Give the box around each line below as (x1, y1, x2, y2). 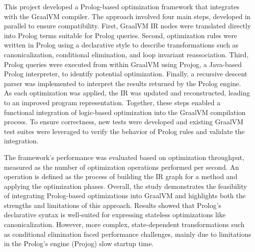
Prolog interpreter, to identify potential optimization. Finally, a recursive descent (4, 69, 248, 79)
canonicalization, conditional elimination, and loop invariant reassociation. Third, (4, 49, 249, 59)
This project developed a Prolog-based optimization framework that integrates (4, 1, 240, 11)
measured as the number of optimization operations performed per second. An (4, 161, 239, 172)
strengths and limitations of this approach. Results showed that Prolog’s (4, 200, 221, 210)
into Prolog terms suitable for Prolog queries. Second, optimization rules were (4, 30, 237, 40)
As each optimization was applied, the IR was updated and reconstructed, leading (4, 88, 250, 98)
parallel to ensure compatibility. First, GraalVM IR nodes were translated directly (4, 21, 251, 31)
